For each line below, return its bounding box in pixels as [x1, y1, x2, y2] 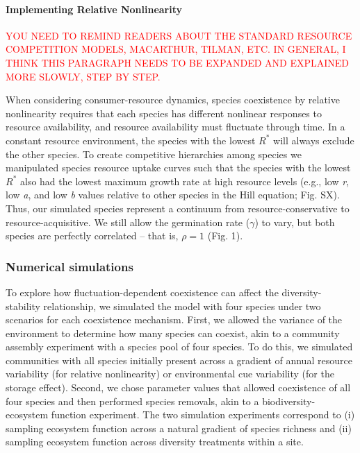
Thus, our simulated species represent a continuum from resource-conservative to [6, 200, 350, 215]
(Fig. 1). [207, 228, 243, 243]
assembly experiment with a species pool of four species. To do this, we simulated [6, 339, 353, 354]
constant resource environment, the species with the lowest [6, 133, 256, 147]
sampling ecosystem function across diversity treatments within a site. [6, 434, 304, 449]
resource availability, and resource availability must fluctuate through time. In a [6, 119, 345, 134]
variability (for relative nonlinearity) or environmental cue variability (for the [6, 366, 334, 381]
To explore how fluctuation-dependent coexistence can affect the [6, 284, 279, 299]
